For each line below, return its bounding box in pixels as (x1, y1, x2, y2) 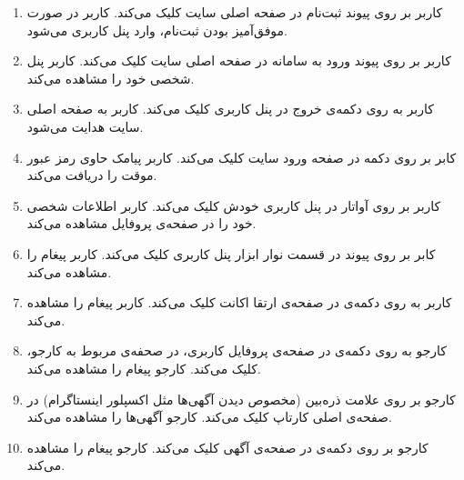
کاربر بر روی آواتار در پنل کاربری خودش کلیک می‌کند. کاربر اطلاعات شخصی (26, 195, 441, 215)
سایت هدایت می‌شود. (26, 116, 144, 135)
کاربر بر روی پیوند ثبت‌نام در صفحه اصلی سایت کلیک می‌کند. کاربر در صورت (26, 3, 443, 21)
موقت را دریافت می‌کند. (26, 165, 157, 185)
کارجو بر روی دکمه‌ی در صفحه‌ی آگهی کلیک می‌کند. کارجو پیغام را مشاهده (26, 437, 429, 456)
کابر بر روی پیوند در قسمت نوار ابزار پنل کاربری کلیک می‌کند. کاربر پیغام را (26, 244, 436, 263)
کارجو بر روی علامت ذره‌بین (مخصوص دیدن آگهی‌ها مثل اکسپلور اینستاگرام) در (26, 389, 456, 408)
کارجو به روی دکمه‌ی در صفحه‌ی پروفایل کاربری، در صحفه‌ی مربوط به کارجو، (26, 341, 448, 360)
